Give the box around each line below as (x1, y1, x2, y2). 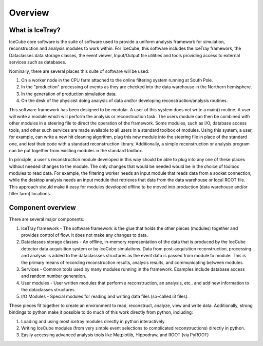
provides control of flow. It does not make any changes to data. (21, 232, 148, 238)
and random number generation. (21, 273, 86, 279)
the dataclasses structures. (21, 287, 76, 293)
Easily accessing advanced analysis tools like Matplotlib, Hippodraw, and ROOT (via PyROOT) (21, 332, 209, 338)
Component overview (9, 204, 76, 212)
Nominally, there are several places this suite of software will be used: (9, 68, 150, 74)
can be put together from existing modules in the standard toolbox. (9, 147, 143, 153)
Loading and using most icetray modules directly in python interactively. (21, 318, 166, 324)
